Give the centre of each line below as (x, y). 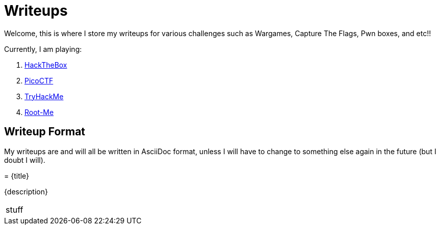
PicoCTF (39, 80)
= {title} (17, 176)
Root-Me (39, 112)
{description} (26, 191)
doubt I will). (25, 160)
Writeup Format (45, 132)
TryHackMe (44, 96)
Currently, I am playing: (43, 49)
